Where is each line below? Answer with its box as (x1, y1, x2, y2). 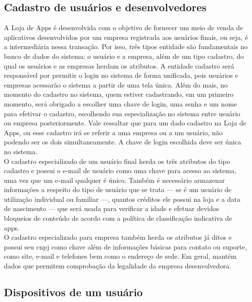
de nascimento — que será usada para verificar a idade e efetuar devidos (4, 203, 219, 213)
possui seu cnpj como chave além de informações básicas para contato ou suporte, (4, 241, 247, 251)
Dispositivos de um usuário (4, 284, 143, 300)
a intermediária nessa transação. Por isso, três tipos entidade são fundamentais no (4, 41, 248, 52)
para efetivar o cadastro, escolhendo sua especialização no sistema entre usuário (4, 108, 240, 118)
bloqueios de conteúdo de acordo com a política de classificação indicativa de (4, 213, 232, 223)
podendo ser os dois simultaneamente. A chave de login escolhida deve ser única (4, 137, 241, 147)
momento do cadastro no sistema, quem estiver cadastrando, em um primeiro (4, 89, 234, 99)
